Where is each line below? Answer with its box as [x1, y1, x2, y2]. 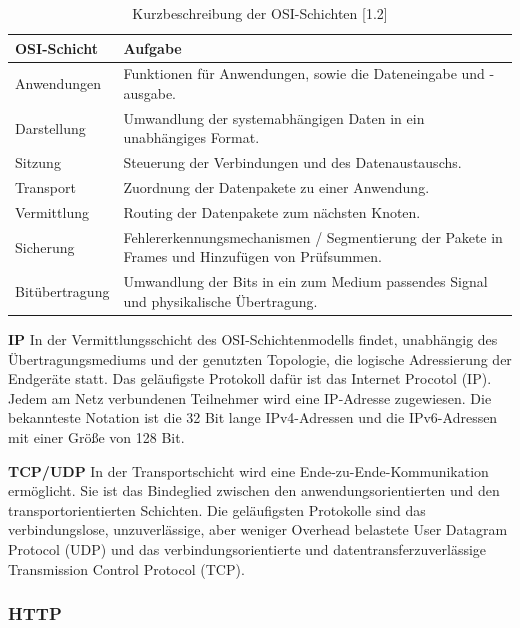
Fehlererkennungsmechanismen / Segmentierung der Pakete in [123, 226, 503, 247]
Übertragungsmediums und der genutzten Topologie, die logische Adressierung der [8, 348, 512, 369]
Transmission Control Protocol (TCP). [8, 558, 245, 579]
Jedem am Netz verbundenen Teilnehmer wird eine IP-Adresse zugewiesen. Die [8, 387, 492, 408]
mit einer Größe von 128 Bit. [8, 426, 185, 447]
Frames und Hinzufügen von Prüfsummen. [123, 246, 382, 267]
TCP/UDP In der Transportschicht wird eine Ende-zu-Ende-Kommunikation [8, 460, 489, 481]
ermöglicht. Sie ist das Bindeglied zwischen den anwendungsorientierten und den [8, 480, 500, 501]
